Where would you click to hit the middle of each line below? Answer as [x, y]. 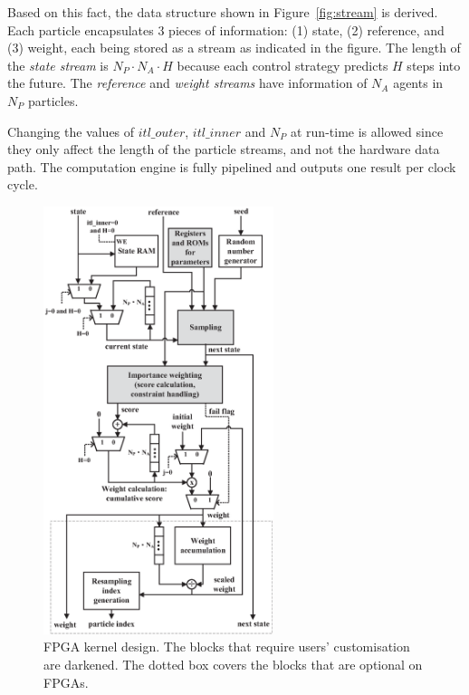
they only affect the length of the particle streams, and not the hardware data [224, 149]
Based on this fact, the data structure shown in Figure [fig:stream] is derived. [223, 12]
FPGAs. [66, 682]
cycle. [23, 184]
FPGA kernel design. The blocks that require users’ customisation [227, 647]
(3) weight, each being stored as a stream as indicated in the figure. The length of [234, 48]
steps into [434, 65]
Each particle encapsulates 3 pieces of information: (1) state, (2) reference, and [226, 29]
